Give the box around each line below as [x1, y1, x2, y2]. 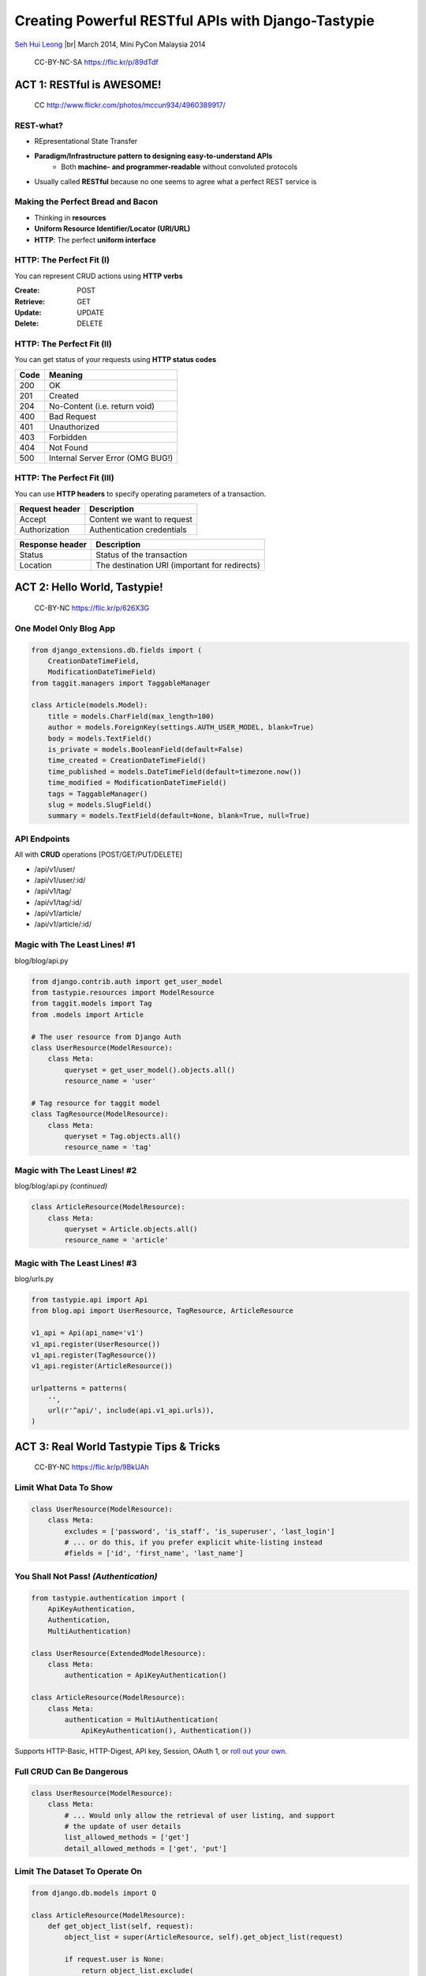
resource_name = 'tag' [64, 1143, 153, 1152]
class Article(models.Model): [31, 700, 148, 710]
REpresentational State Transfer [34, 137, 138, 146]
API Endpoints [14, 833, 70, 844]
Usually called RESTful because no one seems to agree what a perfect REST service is [34, 176, 317, 186]
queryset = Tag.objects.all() [64, 1132, 181, 1141]
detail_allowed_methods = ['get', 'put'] [64, 1844, 227, 1853]
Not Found [48, 442, 88, 453]
